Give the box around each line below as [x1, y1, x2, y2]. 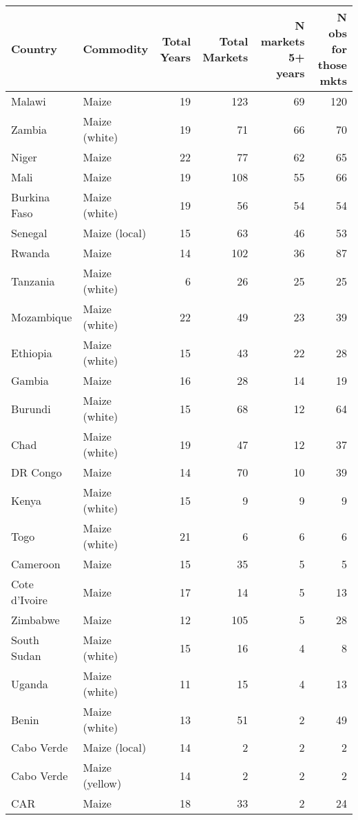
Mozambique [11, 308, 72, 325]
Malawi [11, 93, 46, 109]
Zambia [11, 121, 48, 137]
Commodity [83, 41, 149, 57]
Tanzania [11, 272, 55, 289]
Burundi [11, 400, 51, 417]
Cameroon [11, 556, 61, 572]
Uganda [11, 675, 48, 692]
